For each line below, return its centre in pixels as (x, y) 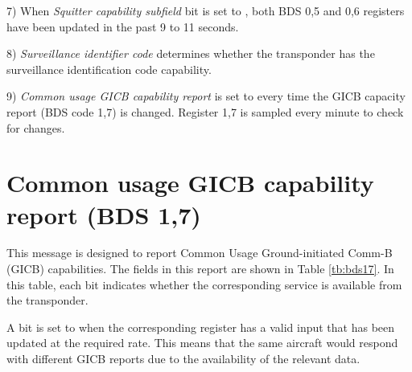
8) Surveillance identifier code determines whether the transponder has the (191, 53)
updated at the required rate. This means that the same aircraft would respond (202, 343)
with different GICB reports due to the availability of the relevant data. (183, 359)
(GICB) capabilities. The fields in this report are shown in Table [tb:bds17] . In (200, 269)
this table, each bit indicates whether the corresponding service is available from (204, 284)
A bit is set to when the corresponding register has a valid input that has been (201, 327)
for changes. (36, 127)
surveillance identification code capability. (109, 69)
